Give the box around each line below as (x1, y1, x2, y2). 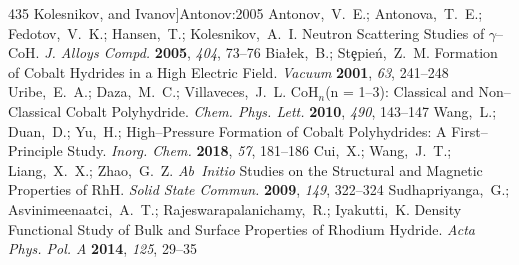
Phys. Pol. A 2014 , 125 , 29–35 (8, 238, 197, 259)
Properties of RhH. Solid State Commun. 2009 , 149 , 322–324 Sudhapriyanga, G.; (8, 179, 510, 200)
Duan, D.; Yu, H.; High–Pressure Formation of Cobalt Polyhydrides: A (8, 120, 447, 141)
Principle (8, 140, 63, 161)
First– (451, 120, 488, 141)
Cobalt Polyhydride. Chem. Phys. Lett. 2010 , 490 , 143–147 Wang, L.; (65, 100, 497, 121)
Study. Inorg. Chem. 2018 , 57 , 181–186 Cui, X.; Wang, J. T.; (67, 140, 452, 161)
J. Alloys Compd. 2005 (44, 42, 188, 63)
